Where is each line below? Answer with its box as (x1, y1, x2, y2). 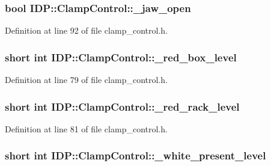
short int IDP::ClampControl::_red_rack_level (5, 99, 240, 114)
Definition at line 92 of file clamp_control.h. (5, 24, 168, 37)
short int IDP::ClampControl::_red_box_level (5, 49, 237, 64)
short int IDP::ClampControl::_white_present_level (5, 148, 266, 163)
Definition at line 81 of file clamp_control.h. (5, 122, 168, 135)
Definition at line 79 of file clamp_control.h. (5, 73, 168, 86)
